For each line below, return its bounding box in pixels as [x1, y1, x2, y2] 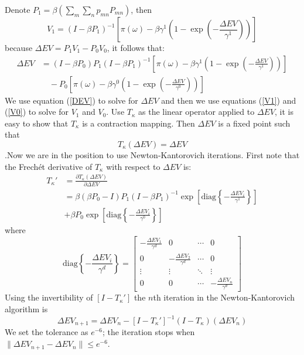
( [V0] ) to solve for [5, 105, 69, 118]
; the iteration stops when [103, 326, 195, 338]
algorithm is [5, 302, 48, 315]
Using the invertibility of [5, 291, 93, 303]
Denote [5, 4, 30, 15]
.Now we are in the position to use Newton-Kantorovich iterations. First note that [5, 149, 300, 161]
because [5, 42, 33, 53]
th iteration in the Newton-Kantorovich [153, 291, 295, 303]
